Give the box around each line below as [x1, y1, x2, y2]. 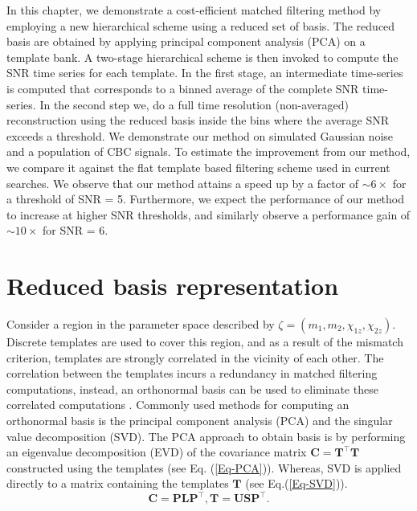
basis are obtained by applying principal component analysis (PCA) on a [6, 33, 366, 50]
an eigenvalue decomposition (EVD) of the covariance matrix [6, 444, 307, 460]
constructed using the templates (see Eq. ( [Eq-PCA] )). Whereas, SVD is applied [6, 459, 402, 476]
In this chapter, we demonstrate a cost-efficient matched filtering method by [6, 2, 382, 18]
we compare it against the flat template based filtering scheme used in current [6, 158, 390, 175]
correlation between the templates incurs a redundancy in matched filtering [6, 365, 378, 382]
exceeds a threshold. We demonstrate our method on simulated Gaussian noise [6, 127, 394, 144]
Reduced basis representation [6, 269, 339, 302]
